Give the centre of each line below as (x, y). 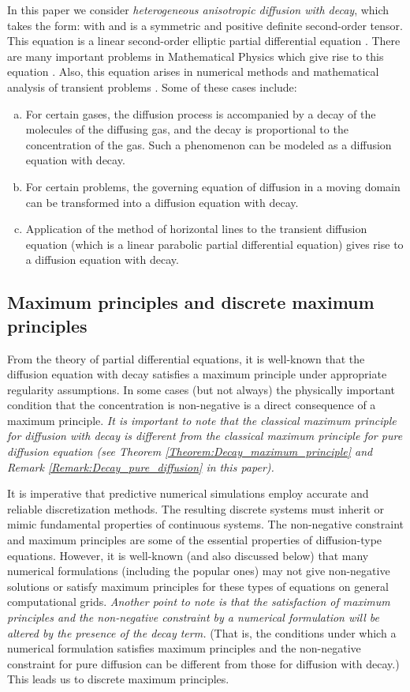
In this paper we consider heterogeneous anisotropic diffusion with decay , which (198, 9)
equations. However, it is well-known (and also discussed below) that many (188, 555)
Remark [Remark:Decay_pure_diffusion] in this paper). (141, 466)
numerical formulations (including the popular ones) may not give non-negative (199, 571)
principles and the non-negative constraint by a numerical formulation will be (193, 617)
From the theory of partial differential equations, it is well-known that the (186, 358)
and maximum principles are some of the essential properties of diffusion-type (195, 540)
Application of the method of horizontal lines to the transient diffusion (196, 229)
